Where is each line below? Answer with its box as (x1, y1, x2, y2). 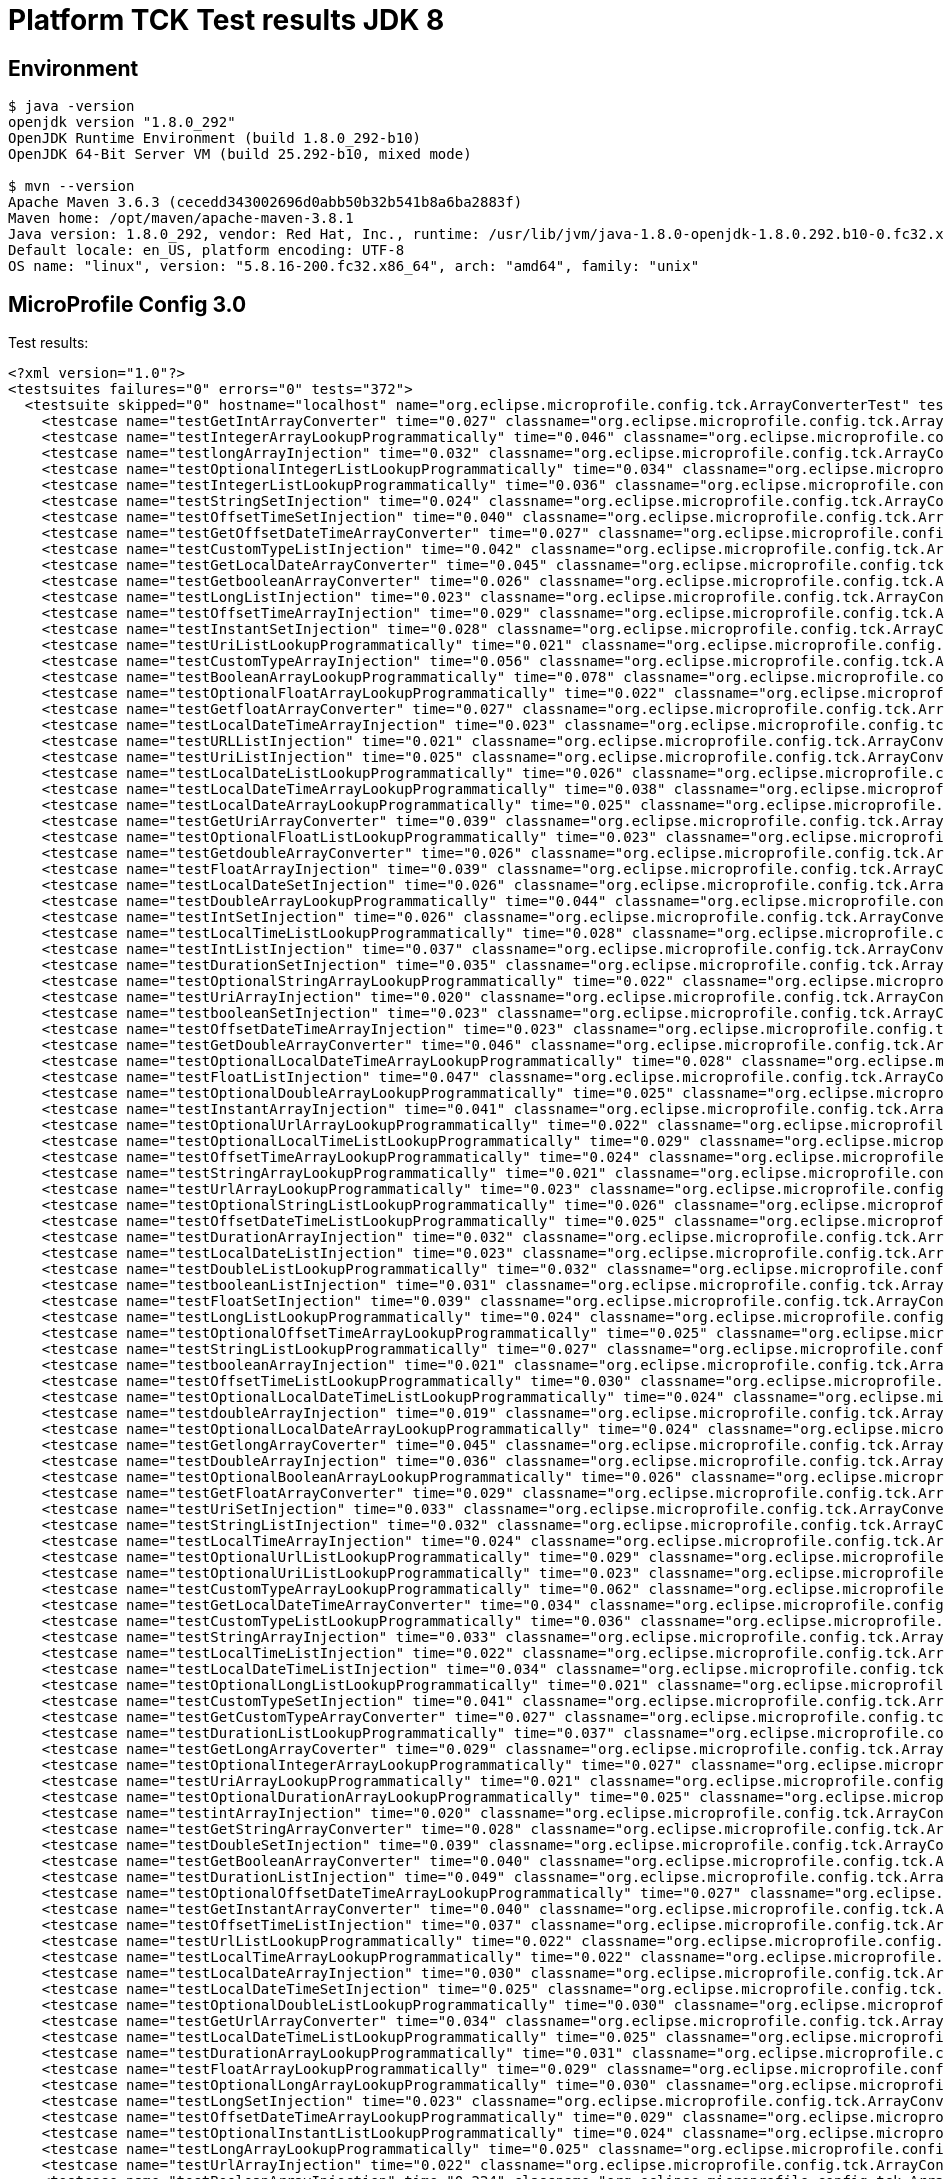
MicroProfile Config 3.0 (8, 291, 247, 317)
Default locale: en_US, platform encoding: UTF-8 (8, 242, 405, 259)
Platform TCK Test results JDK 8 (8, 3, 445, 37)
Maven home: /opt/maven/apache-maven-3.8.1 (8, 210, 354, 227)
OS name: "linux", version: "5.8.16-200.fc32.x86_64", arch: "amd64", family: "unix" (8, 258, 700, 275)
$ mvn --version (8, 178, 135, 195)
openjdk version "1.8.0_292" (8, 114, 236, 131)
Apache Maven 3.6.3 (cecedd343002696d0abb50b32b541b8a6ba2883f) (8, 194, 523, 211)
